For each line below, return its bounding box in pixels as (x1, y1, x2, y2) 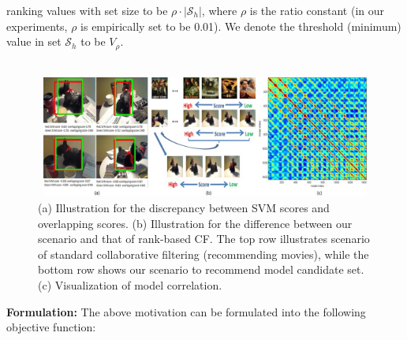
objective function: (6, 319, 96, 335)
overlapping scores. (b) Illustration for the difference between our (38, 215, 353, 231)
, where (201, 2, 237, 18)
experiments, (6, 17, 68, 34)
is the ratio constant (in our (249, 2, 384, 18)
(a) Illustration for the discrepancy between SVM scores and (38, 200, 330, 215)
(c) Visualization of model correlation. (38, 276, 222, 293)
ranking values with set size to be (6, 2, 168, 18)
